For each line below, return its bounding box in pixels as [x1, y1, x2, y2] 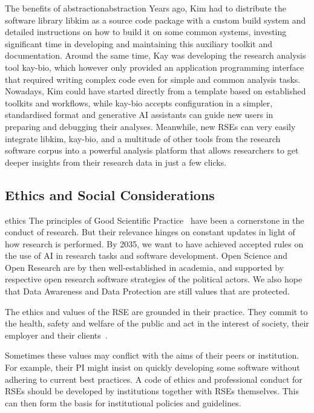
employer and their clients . [5, 328, 108, 341]
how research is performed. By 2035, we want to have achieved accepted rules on [5, 237, 304, 250]
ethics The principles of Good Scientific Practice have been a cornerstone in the [5, 213, 304, 226]
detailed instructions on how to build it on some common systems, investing [5, 25, 287, 38]
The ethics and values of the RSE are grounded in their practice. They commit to [5, 305, 308, 317]
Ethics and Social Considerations [5, 185, 215, 204]
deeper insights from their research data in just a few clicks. [5, 155, 227, 168]
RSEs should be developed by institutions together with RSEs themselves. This [5, 385, 299, 397]
